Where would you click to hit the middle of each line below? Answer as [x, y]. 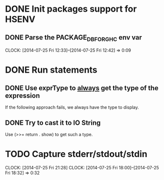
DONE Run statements [51, 70]
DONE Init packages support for [71, 9]
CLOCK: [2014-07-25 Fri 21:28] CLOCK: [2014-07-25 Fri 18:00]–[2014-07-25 [82, 167]
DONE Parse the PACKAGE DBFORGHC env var [73, 38]
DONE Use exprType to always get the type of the [82, 88]
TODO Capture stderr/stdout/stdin [76, 154]
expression [23, 95]
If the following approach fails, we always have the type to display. [72, 107]
